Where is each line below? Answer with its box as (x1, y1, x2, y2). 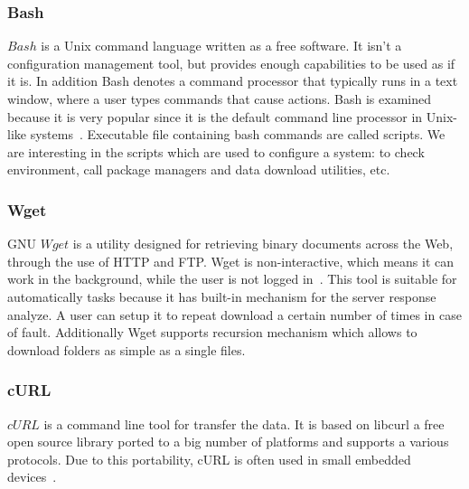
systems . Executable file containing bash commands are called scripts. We (30, 125, 446, 144)
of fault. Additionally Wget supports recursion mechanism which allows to (7, 323, 417, 342)
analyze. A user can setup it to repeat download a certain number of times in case (7, 305, 462, 324)
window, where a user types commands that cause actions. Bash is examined (7, 89, 431, 108)
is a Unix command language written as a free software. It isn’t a (41, 36, 402, 55)
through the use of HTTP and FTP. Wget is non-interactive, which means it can (7, 251, 455, 270)
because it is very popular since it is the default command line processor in (7, 107, 423, 126)
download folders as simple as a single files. (7, 340, 246, 359)
